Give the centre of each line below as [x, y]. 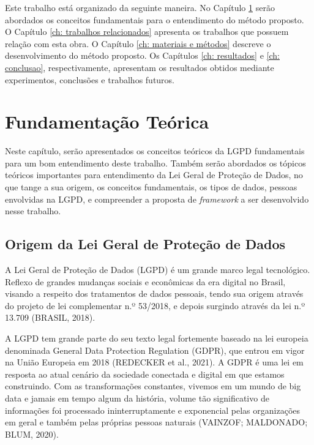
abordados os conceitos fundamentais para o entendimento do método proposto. [155, 19]
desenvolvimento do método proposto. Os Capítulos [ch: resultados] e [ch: [142, 55]
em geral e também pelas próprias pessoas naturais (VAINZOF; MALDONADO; [156, 422]
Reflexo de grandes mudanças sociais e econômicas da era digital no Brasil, [145, 281]
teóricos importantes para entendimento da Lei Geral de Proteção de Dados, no [154, 175]
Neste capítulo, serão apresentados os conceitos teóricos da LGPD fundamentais [155, 151]
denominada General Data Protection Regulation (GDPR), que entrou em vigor [155, 350]
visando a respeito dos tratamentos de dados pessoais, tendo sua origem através [154, 294]
